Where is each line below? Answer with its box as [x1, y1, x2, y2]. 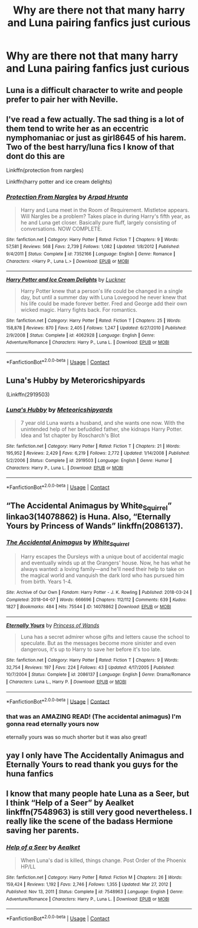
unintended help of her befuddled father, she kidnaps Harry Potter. [20, 425, 183, 432]
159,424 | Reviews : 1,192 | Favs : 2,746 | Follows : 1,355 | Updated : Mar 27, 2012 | [6, 881, 172, 887]
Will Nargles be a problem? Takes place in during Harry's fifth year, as [20, 213, 190, 220]
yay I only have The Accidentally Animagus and [6, 751, 184, 761]
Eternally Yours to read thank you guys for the [6, 759, 179, 770]
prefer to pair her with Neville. [6, 94, 118, 104]
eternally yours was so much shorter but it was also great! [6, 733, 147, 740]
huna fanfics [6, 769, 54, 779]
